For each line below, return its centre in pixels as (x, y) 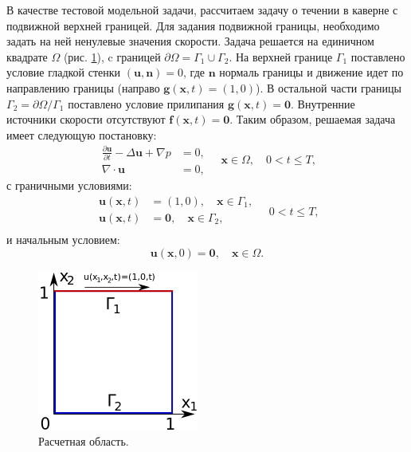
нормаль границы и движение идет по (311, 72)
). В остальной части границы (329, 87)
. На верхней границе (281, 56)
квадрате (27, 56)
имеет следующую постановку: (82, 134)
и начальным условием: (63, 239)
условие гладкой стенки (64, 72)
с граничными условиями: (69, 185)
